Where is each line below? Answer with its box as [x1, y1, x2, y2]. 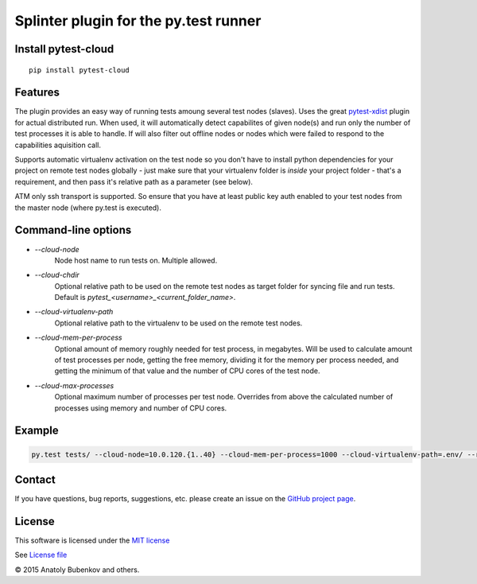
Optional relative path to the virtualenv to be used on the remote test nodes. [54, 318, 303, 328]
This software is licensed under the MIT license [14, 535, 170, 545]
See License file [14, 550, 68, 560]
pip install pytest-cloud [29, 65, 130, 75]
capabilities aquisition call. [14, 140, 102, 150]
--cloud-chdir [34, 271, 79, 280]
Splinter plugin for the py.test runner [14, 12, 262, 29]
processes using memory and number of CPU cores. [54, 403, 227, 413]
